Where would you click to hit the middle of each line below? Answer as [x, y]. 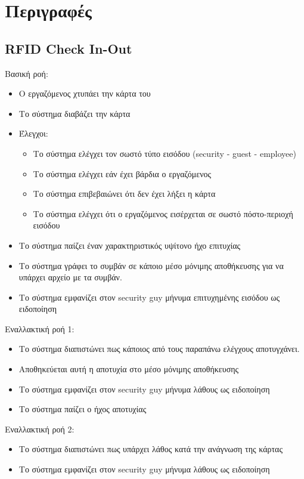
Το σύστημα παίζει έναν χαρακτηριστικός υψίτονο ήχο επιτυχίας [130, 245]
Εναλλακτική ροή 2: [40, 429]
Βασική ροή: [27, 73]
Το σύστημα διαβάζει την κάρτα [75, 113]
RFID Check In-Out [69, 48]
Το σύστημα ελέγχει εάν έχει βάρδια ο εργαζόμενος [122, 173]
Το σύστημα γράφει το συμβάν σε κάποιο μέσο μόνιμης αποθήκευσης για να [151, 265]
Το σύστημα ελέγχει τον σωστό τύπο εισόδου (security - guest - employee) [165, 153]
